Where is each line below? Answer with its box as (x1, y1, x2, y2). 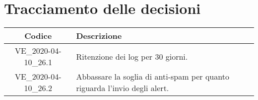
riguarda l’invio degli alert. (76, 82, 169, 94)
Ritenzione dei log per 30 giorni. (76, 50, 188, 62)
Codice (24, 30, 52, 42)
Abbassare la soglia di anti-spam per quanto (76, 71, 229, 83)
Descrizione (76, 30, 122, 42)
